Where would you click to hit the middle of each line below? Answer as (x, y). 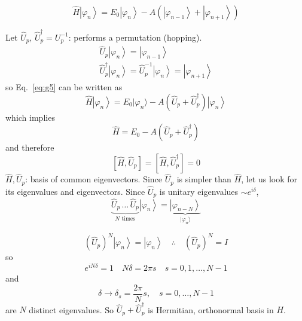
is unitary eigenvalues (199, 191)
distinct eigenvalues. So (71, 309)
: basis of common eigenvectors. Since (94, 179)
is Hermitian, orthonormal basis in (211, 309)
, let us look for (269, 179)
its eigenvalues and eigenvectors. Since (75, 191)
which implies (30, 117)
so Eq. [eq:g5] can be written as (64, 87)
